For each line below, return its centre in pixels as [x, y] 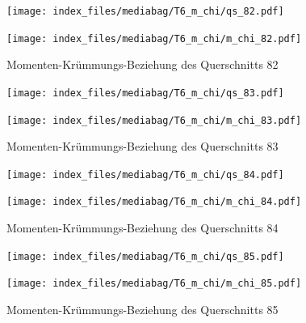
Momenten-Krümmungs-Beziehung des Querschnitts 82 [143, 64]
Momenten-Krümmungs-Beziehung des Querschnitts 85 [143, 310]
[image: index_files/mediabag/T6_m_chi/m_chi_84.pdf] [154, 202]
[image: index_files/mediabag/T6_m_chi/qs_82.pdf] [145, 11]
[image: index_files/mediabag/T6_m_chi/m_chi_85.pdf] [154, 284]
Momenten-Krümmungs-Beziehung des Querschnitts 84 [143, 228]
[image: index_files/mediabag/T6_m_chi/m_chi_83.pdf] [154, 120]
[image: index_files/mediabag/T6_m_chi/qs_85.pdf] [145, 256]
